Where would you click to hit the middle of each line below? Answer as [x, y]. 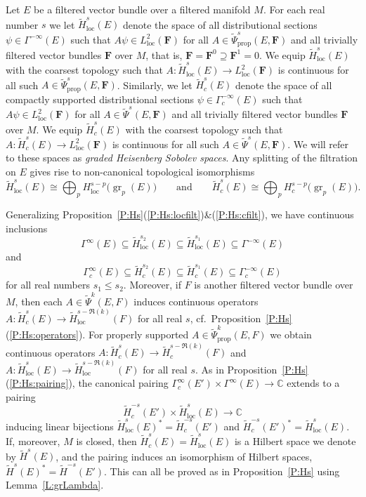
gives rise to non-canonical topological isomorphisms [142, 171]
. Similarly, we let [155, 85]
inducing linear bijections [60, 426]
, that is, [164, 54]
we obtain [291, 334]
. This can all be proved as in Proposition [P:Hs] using [222, 471]
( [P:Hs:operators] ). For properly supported [97, 334]
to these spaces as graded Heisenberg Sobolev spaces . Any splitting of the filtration [182, 158]
